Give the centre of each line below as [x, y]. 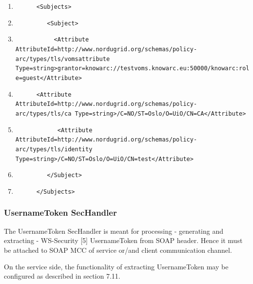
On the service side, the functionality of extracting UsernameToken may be [116, 266]
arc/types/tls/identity [54, 149]
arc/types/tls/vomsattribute [63, 59]
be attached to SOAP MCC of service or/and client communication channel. [118, 250]
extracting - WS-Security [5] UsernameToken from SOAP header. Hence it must [123, 240]
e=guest [28, 78]
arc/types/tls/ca [43, 113]
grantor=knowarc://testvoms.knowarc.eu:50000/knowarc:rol [153, 69]
